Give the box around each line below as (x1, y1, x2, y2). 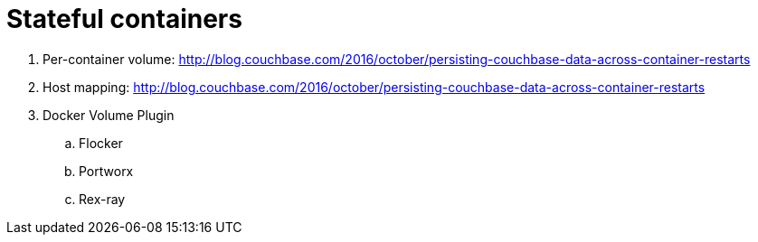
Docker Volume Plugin (43, 107, 175, 123)
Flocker (79, 135, 123, 151)
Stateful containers (6, 4, 242, 34)
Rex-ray (79, 191, 126, 207)
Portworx (79, 163, 134, 179)
